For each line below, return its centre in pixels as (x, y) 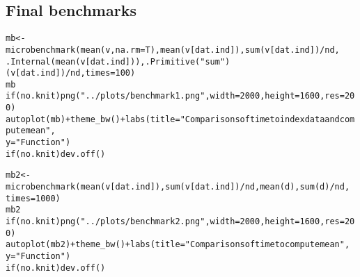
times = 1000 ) (33, 198)
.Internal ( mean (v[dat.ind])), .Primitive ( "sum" (116, 61)
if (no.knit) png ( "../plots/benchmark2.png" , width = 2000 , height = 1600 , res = (175, 222)
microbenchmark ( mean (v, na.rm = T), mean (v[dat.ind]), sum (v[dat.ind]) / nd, (173, 50)
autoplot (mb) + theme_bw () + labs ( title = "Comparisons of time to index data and (173, 119)
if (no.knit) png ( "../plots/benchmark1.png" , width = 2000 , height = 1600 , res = (175, 96)
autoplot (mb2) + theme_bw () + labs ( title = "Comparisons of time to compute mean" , (178, 245)
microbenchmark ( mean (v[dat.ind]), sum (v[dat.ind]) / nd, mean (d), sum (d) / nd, (178, 187)
